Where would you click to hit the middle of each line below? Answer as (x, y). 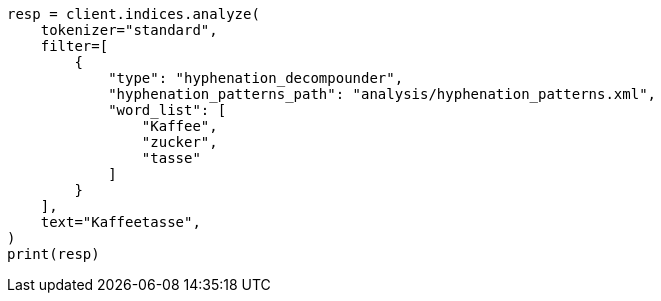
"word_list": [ (167, 110)
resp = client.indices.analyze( (133, 14)
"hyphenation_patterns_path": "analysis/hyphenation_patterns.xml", (382, 94)
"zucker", (179, 142)
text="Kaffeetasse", (120, 222)
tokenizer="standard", (129, 30)
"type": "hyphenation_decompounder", (256, 78)
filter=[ (74, 46)
